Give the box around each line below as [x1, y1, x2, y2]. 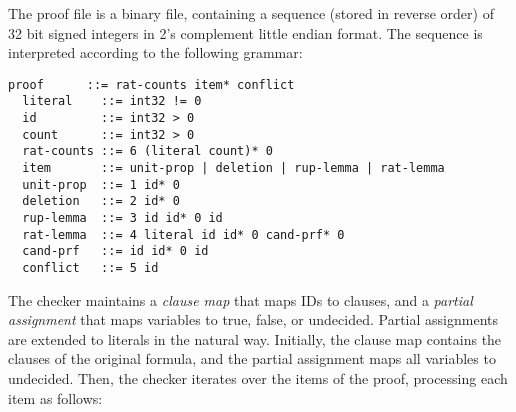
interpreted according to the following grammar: [8, 42, 303, 63]
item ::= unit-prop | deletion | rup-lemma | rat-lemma [22, 161, 445, 176]
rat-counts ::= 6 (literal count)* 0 [22, 144, 273, 159]
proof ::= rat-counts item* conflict [8, 77, 295, 92]
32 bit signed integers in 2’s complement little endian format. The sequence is [8, 22, 483, 43]
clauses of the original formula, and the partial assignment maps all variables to [8, 348, 496, 369]
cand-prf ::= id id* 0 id [22, 244, 209, 259]
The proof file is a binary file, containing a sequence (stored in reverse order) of [8, 3, 494, 23]
